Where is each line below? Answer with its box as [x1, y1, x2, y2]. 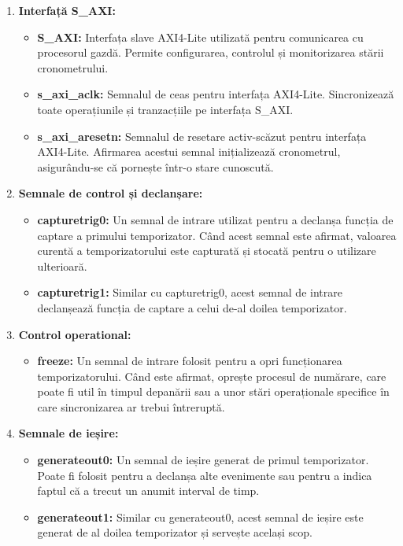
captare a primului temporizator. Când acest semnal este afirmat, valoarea [37, 227, 397, 243]
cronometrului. [37, 59, 109, 76]
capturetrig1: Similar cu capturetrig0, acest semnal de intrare [37, 284, 342, 301]
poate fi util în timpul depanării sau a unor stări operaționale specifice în [37, 383, 390, 400]
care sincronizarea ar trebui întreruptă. [37, 398, 225, 415]
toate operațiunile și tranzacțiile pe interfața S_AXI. [37, 101, 294, 117]
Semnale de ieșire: [18, 425, 119, 441]
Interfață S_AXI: [18, 2, 116, 18]
